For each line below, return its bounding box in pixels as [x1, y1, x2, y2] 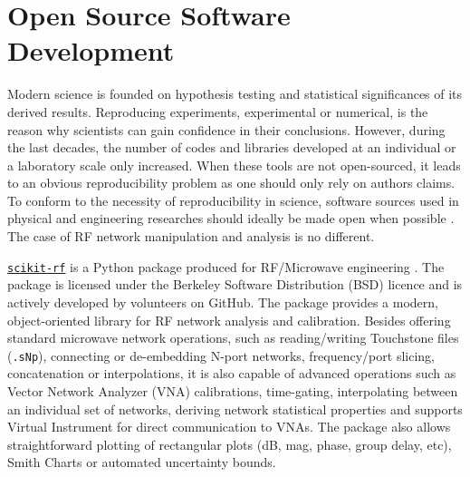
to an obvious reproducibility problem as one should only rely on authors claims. [7, 173, 456, 192]
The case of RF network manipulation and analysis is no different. [7, 227, 375, 246]
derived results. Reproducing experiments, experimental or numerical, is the [7, 102, 428, 121]
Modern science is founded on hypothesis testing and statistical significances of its [7, 84, 463, 103]
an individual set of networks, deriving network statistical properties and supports [7, 399, 463, 418]
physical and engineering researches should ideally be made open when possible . [7, 209, 455, 228]
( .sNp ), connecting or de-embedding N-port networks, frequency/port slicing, [7, 346, 435, 365]
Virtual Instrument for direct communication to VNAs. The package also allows [7, 417, 451, 436]
